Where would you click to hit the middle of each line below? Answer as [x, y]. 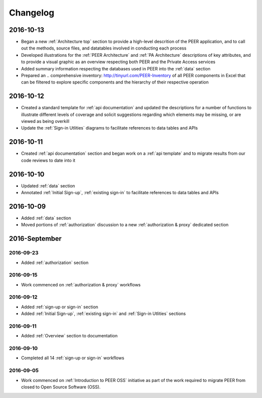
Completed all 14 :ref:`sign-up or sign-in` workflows [73, 358]
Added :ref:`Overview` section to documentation [69, 336]
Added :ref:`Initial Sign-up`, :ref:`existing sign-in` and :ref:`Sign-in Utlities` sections [104, 314]
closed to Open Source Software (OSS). [61, 387]
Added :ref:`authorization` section [55, 263]
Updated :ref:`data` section [48, 186]
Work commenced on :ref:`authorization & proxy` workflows [81, 284]
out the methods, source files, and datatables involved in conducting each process [104, 48]
